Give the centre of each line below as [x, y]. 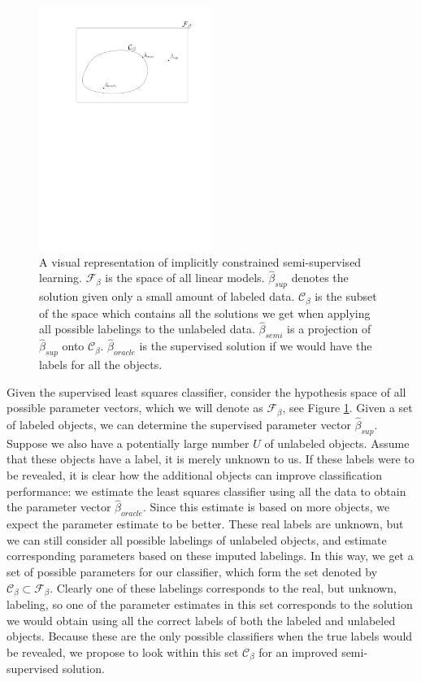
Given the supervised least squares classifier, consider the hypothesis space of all [206, 391]
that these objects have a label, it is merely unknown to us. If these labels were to [210, 459]
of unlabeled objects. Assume [337, 443]
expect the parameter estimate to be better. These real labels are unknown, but [205, 524]
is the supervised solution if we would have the [256, 346]
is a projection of [329, 329]
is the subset [346, 296]
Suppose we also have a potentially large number [128, 443]
